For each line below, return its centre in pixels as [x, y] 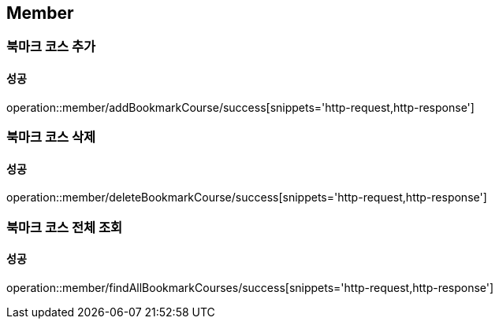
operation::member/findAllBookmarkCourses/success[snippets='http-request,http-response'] [250, 287]
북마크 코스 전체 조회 [65, 227]
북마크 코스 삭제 [51, 137]
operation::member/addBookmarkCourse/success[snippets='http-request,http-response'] [240, 107]
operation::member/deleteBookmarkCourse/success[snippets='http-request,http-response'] [247, 198]
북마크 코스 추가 [51, 47]
